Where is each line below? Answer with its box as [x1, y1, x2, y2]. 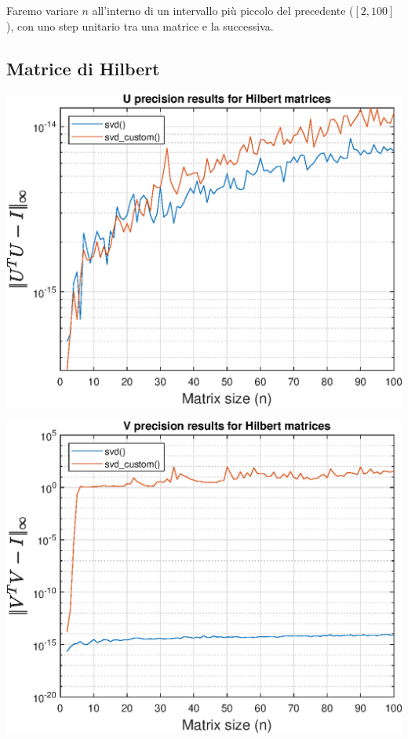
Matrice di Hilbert [6, 56, 160, 80]
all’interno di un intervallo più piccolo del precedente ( [92, 2, 354, 18]
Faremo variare [6, 2, 78, 18]
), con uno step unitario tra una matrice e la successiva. [6, 17, 274, 34]
